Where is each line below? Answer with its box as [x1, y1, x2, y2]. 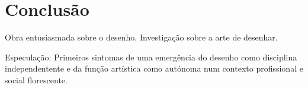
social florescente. [5, 73, 68, 86]
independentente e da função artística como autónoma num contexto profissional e [5, 62, 303, 75]
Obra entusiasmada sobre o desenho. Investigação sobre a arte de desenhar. [5, 31, 278, 43]
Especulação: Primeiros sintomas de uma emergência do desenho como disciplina [5, 50, 297, 63]
